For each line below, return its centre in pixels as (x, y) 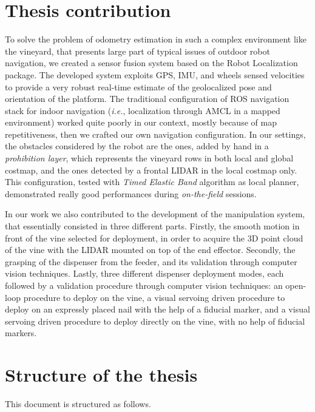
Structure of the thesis (101, 375)
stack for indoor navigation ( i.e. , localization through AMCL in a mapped (143, 110)
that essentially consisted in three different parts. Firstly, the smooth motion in (152, 226)
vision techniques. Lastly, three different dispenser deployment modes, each (144, 273)
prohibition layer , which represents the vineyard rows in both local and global (149, 158)
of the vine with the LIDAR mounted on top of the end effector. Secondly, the (150, 250)
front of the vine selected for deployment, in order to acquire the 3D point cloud (154, 238)
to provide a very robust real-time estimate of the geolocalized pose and (138, 86)
